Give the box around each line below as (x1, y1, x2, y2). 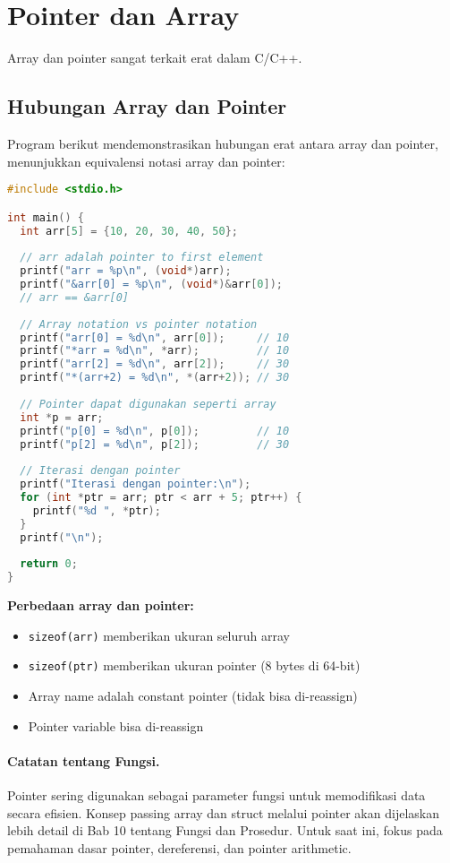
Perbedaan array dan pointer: (7, 596, 194, 615)
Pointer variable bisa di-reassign (28, 716, 204, 735)
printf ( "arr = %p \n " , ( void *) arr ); (20, 264, 232, 278)
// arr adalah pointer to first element (20, 251, 264, 264)
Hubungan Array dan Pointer (7, 92, 287, 120)
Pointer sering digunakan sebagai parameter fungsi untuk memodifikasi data (7, 786, 426, 805)
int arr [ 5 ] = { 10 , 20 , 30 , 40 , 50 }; (20, 224, 238, 237)
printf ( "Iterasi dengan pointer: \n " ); (20, 478, 251, 491)
